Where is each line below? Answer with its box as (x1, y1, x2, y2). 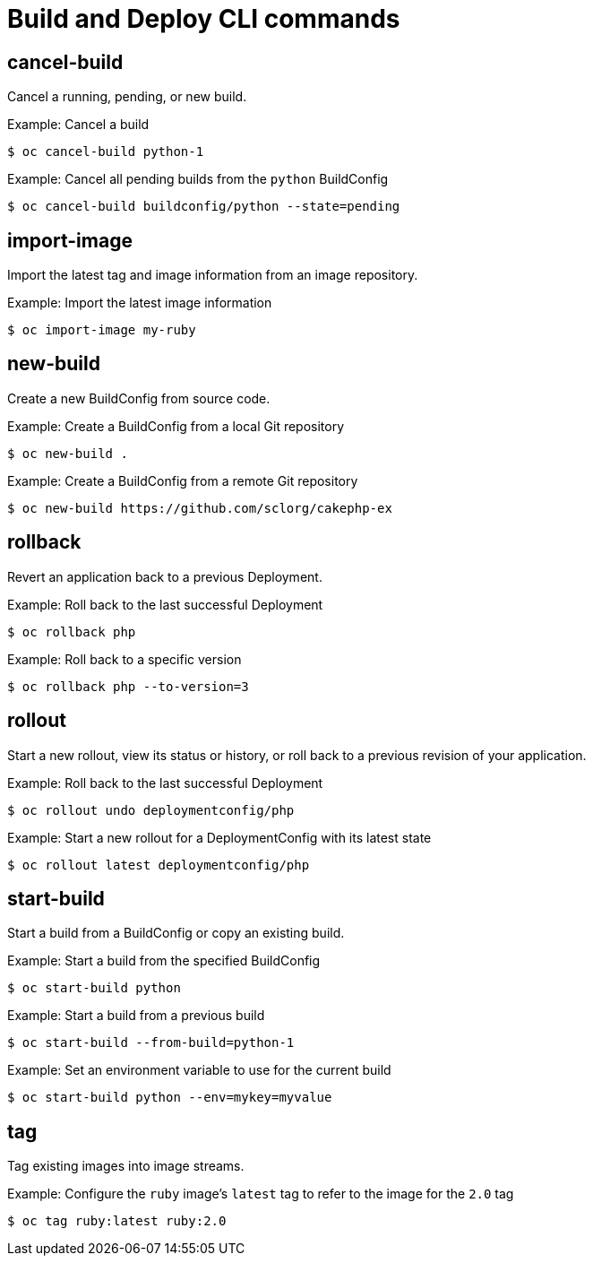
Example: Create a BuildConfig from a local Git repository (7, 418, 345, 434)
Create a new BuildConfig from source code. (7, 390, 271, 406)
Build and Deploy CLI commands (7, 4, 400, 34)
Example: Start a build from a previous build (7, 1008, 265, 1024)
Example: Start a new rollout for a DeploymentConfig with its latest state (7, 829, 432, 845)
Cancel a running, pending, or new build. (7, 89, 247, 105)
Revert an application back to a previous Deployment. (7, 568, 322, 584)
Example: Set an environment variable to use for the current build (7, 1062, 391, 1078)
